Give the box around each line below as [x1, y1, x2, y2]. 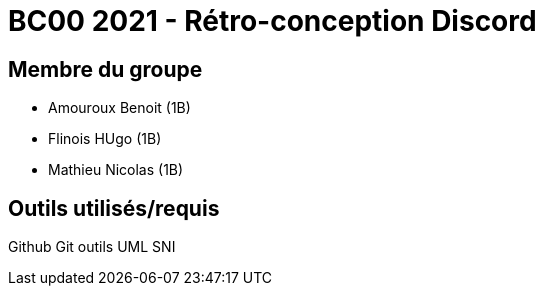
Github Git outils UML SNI [8, 238, 176, 256]
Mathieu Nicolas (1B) [48, 161, 184, 179]
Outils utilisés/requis [8, 195, 220, 221]
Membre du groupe [8, 56, 203, 82]
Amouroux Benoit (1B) [48, 99, 191, 117]
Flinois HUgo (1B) [48, 130, 162, 148]
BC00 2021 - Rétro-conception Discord [8, 4, 537, 38]
